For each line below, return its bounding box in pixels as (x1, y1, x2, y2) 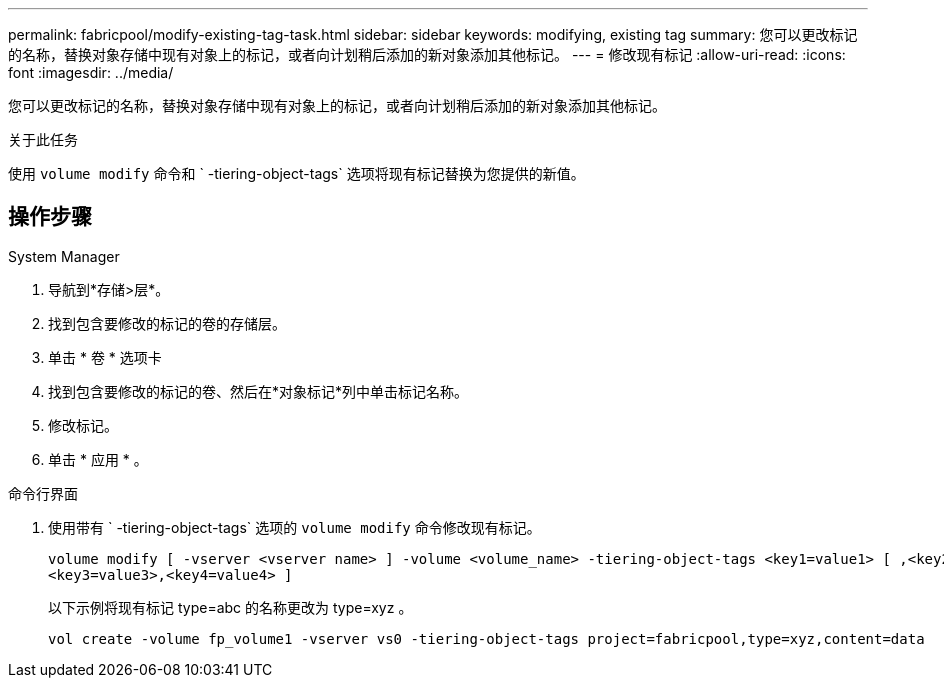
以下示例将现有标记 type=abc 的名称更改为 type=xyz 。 (48, 598, 413, 616)
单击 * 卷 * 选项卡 (48, 348, 162, 366)
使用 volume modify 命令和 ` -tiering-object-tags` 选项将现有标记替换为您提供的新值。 (8, 165, 585, 182)
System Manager (8, 247, 120, 265)
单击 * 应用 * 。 (48, 450, 148, 468)
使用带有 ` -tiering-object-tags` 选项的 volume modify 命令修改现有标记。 (48, 518, 541, 536)
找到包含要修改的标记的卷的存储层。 (48, 314, 286, 332)
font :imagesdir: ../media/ (8, 64, 174, 81)
